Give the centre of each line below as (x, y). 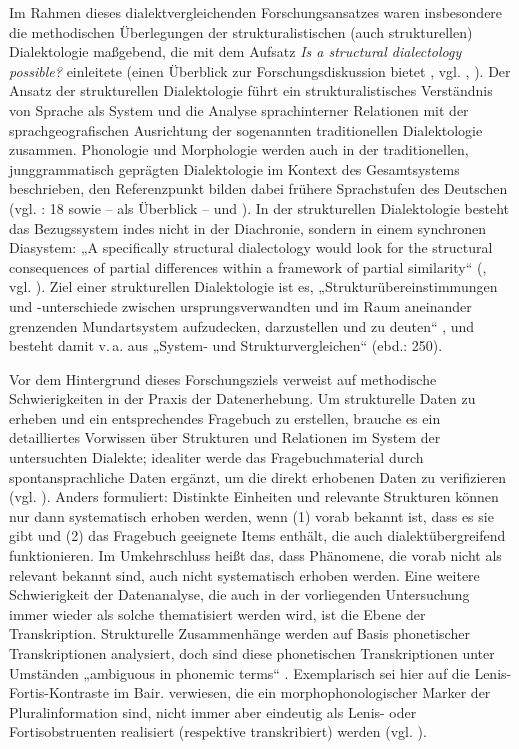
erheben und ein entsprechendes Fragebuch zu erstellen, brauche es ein (225, 417)
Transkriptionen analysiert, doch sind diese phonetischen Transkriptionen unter (252, 653)
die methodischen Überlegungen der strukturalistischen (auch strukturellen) (241, 31)
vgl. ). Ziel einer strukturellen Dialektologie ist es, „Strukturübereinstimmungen (253, 286)
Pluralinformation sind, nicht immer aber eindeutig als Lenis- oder (213, 711)
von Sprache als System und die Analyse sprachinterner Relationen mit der (239, 109)
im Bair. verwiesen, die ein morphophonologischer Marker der (302, 692)
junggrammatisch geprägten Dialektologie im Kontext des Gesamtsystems (234, 168)
